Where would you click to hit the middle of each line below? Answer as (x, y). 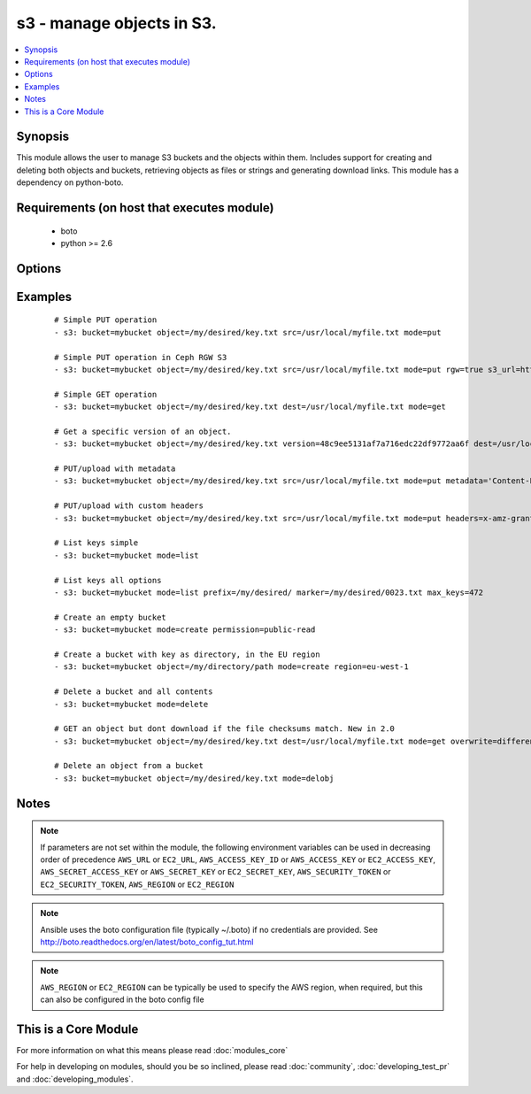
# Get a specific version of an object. (143, 431)
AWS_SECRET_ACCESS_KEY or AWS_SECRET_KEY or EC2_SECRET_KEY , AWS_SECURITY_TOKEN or (215, 872)
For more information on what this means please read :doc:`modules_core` (152, 1051)
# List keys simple (96, 543)
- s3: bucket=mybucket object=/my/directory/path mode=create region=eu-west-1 (231, 667)
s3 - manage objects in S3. (116, 23)
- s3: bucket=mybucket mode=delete (131, 704)
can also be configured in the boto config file (122, 999)
